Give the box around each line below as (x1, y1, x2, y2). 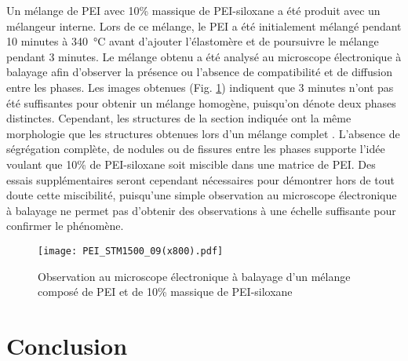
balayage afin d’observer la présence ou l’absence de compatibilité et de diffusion (6, 64, 392, 80)
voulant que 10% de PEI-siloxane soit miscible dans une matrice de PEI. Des (6, 155, 376, 172)
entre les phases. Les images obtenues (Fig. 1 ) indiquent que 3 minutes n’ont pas (6, 78, 394, 95)
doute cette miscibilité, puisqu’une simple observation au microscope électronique (6, 187, 397, 203)
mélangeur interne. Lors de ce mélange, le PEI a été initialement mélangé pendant (6, 17, 402, 34)
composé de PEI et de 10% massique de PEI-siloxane (38, 283, 293, 300)
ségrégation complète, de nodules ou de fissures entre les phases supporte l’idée (6, 140, 385, 157)
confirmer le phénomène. (6, 217, 124, 234)
